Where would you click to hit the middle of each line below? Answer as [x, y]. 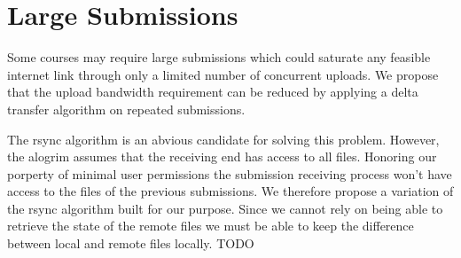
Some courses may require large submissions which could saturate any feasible [219, 57]
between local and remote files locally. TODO [131, 243]
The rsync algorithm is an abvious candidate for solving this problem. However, [223, 139]
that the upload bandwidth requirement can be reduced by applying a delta [213, 92]
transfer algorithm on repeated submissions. [126, 109]
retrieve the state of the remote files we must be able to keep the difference [211, 226]
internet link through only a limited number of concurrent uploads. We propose [223, 74]
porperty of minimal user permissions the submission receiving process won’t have [230, 173]
